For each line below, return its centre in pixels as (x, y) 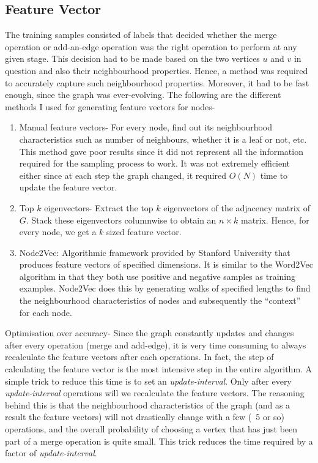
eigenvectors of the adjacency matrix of (237, 207)
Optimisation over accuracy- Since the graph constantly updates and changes (150, 333)
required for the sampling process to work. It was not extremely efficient (155, 163)
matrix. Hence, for (275, 220)
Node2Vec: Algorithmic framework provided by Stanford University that (155, 252)
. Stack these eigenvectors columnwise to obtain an (121, 220)
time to (274, 175)
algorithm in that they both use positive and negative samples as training (157, 276)
